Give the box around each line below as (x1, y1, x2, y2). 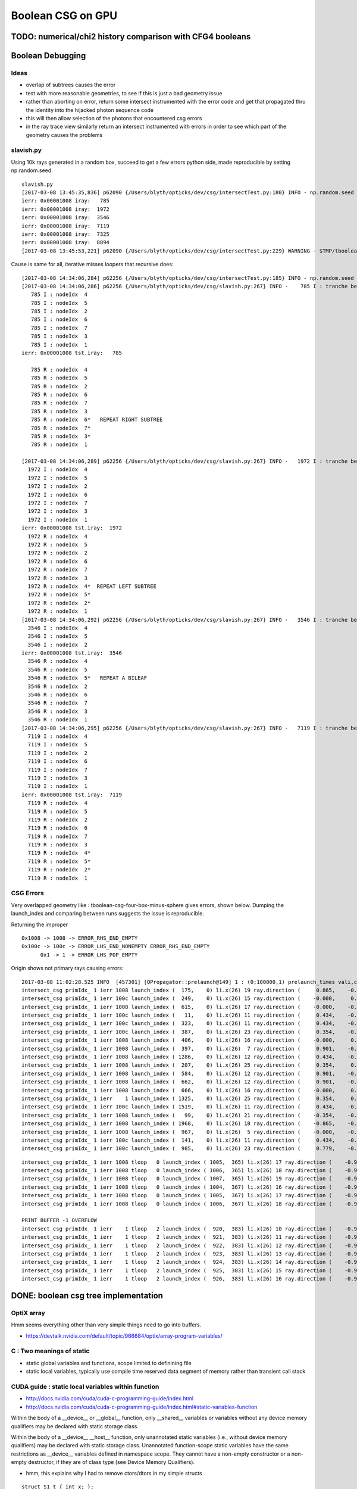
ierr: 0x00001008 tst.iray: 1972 (21, 525, 122, 531)
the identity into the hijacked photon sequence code (26, 106, 154, 113)
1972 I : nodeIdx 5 (27, 474, 88, 481)
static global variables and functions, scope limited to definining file (26, 1359, 192, 1366)
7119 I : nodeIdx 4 (27, 733, 88, 740)
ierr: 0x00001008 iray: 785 (21, 197, 110, 204)
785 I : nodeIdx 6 (30, 316, 88, 323)
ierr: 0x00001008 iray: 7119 (21, 222, 110, 229)
